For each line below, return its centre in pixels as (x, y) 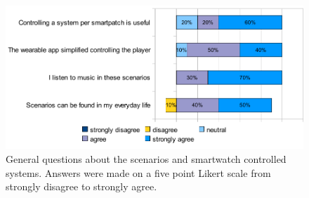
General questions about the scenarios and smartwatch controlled (146, 159)
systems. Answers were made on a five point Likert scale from (138, 172)
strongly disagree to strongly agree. (81, 186)
